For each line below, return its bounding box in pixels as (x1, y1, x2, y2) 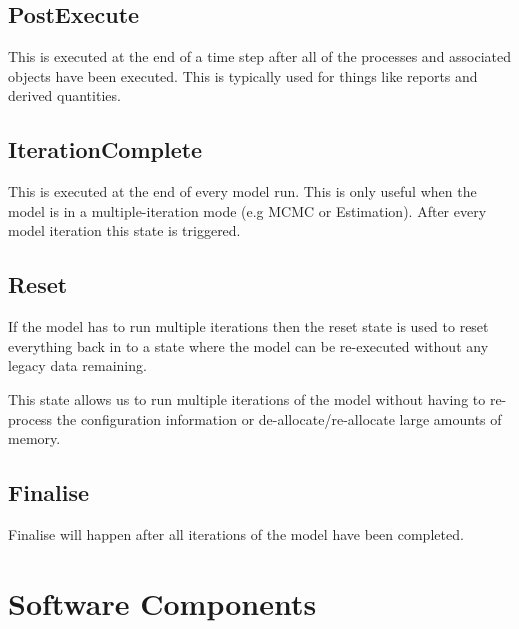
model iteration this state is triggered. (8, 220, 241, 241)
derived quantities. (8, 85, 121, 106)
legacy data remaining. (8, 355, 147, 376)
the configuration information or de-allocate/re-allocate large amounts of (56, 408, 502, 429)
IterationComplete (8, 134, 203, 165)
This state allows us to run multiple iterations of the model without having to (8, 388, 486, 409)
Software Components (8, 582, 317, 623)
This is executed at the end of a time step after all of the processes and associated (8, 46, 512, 67)
